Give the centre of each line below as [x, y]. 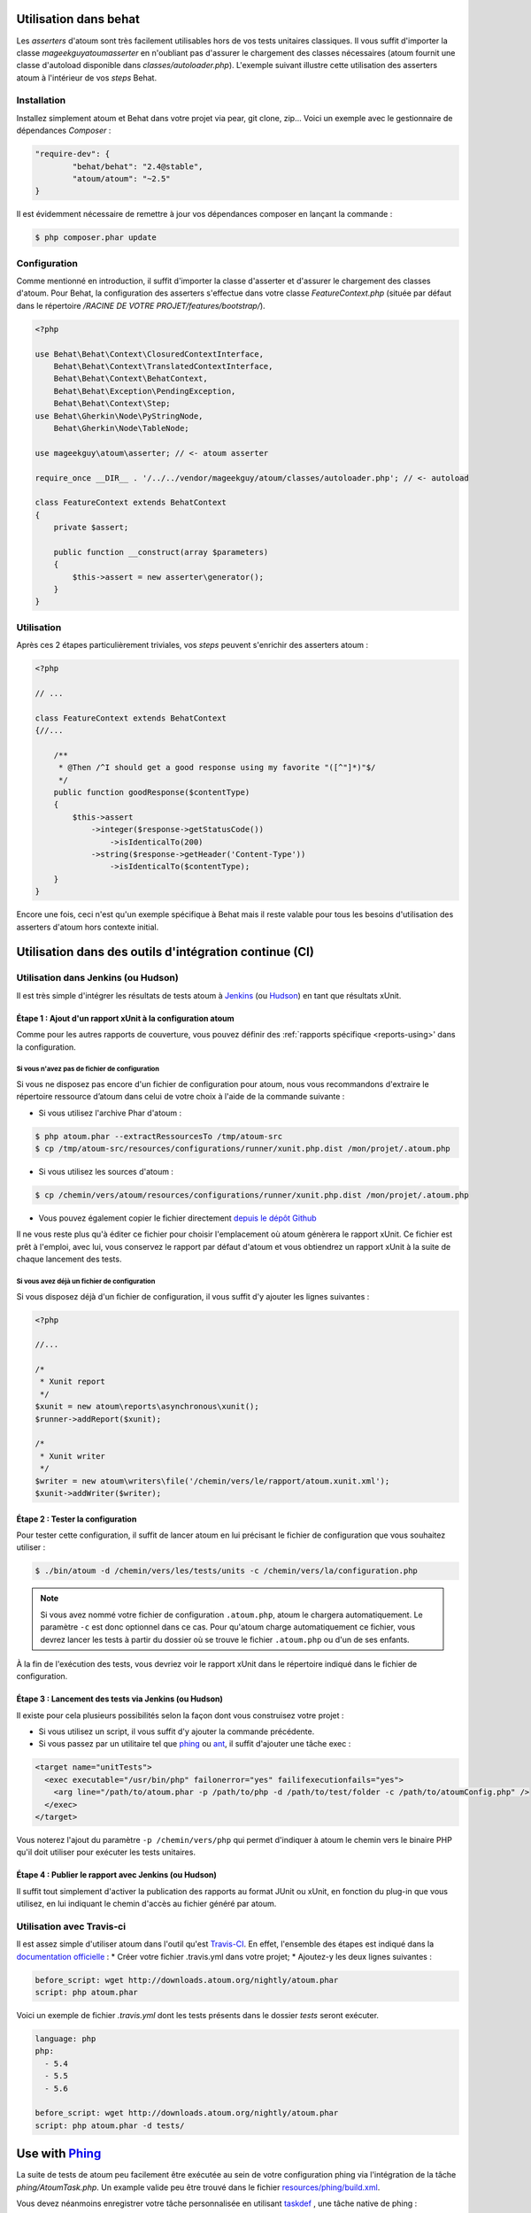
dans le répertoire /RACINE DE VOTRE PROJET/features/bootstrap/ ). [141, 305]
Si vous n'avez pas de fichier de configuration [88, 1069]
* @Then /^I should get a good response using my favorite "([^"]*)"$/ [217, 767]
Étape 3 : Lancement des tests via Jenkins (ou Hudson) [119, 1699]
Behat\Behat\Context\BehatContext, [131, 379]
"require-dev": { [73, 154]
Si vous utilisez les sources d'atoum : [106, 1172]
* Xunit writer [73, 1456]
